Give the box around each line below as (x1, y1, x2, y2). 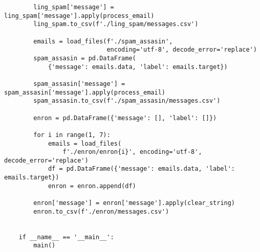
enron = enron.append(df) (48, 182, 136, 190)
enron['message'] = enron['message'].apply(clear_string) (33, 199, 235, 207)
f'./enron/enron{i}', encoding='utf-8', (62, 148, 202, 156)
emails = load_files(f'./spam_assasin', (33, 37, 173, 45)
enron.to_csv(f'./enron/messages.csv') (33, 208, 169, 215)
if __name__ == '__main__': (18, 233, 114, 241)
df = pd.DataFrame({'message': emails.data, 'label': (48, 165, 235, 173)
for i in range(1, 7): (33, 131, 111, 139)
